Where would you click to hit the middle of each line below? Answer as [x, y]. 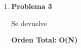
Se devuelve [29, 23]
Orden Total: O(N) [44, 40]
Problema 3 [31, 6]
